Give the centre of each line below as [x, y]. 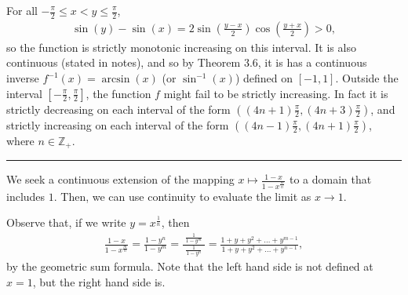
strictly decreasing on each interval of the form [118, 109]
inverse [23, 78]
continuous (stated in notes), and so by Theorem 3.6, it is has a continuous [187, 62]
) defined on [264, 78]
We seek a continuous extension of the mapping [120, 179]
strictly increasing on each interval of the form [118, 124]
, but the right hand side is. [99, 281]
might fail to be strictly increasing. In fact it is [276, 93]
